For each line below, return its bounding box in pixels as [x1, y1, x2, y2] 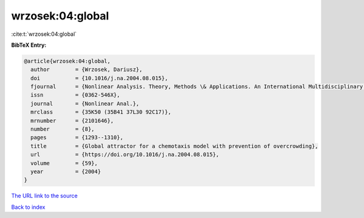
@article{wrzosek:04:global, [24, 58, 111, 64]
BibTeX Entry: [11, 41, 47, 49]
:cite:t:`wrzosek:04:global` [11, 30, 77, 38]
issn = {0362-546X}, [30, 92, 121, 98]
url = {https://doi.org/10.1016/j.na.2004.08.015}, [30, 151, 220, 158]
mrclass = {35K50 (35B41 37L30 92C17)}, [30, 109, 172, 115]
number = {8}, [30, 126, 95, 133]
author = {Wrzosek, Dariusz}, [30, 66, 143, 73]
